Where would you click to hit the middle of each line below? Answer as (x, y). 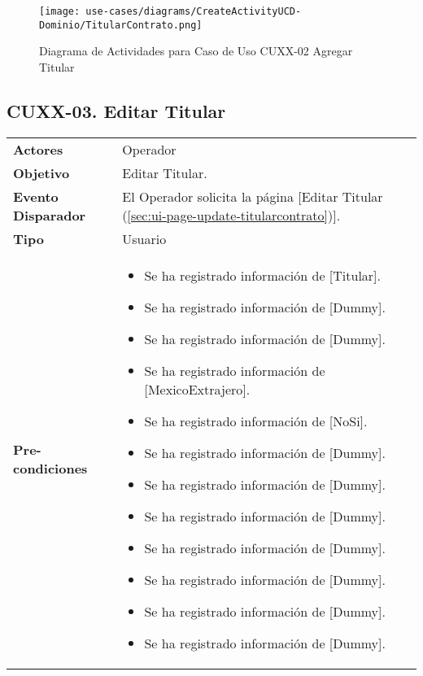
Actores (38, 149)
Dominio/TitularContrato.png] (121, 25)
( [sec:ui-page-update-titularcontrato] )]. (231, 215)
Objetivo (41, 172)
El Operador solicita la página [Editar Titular (253, 196)
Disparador (50, 215)
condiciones (50, 469)
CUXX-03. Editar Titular (116, 110)
